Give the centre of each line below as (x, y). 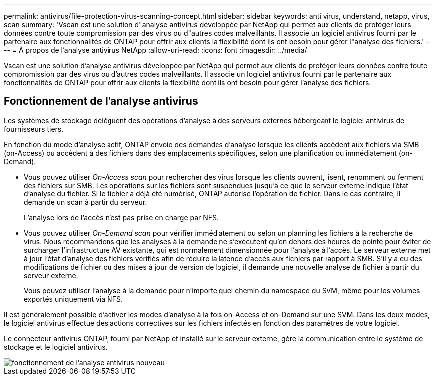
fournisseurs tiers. (34, 129)
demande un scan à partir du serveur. (86, 202)
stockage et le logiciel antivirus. (56, 347)
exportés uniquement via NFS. (73, 299)
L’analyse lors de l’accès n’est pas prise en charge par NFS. (121, 217)
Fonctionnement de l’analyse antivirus (101, 101)
